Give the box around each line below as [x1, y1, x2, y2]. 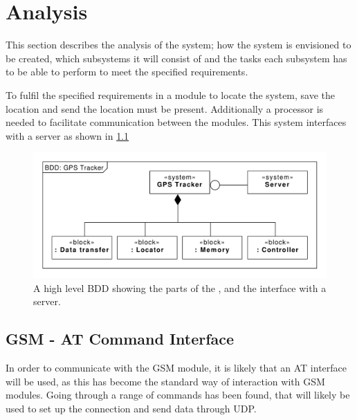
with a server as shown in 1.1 [6, 128, 129, 143]
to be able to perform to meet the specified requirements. [6, 64, 248, 79]
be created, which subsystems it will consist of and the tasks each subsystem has [6, 51, 347, 65]
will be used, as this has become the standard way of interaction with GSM [6, 374, 325, 388]
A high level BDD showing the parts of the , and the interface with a [33, 280, 327, 295]
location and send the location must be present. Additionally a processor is [6, 101, 324, 116]
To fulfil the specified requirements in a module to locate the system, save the [6, 87, 336, 102]
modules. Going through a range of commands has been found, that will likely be [6, 387, 350, 402]
